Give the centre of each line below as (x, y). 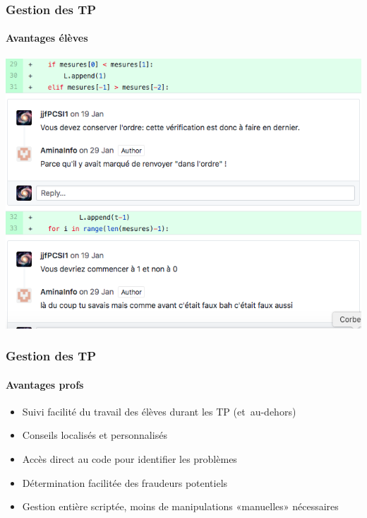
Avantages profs (45, 384)
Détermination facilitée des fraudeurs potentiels (125, 482)
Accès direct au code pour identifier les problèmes (130, 459)
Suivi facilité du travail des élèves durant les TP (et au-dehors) (159, 411)
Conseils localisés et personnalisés (95, 435)
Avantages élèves (47, 38)
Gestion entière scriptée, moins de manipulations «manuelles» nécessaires (180, 506)
